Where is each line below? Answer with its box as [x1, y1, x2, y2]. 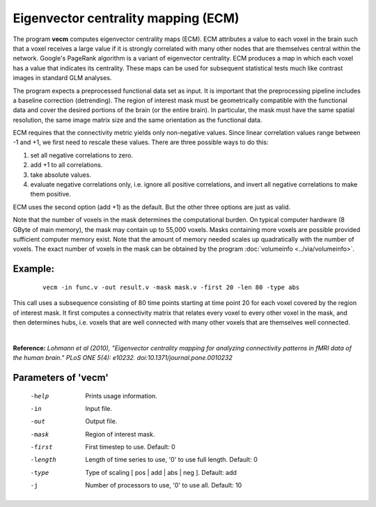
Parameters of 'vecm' [13, 371, 109, 383]
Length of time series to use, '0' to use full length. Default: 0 [85, 455, 258, 464]
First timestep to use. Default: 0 [85, 443, 175, 451]
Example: [13, 263, 55, 275]
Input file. [85, 404, 113, 412]
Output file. [85, 417, 118, 426]
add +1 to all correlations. [30, 161, 103, 169]
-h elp [30, 392, 49, 400]
